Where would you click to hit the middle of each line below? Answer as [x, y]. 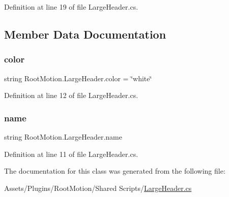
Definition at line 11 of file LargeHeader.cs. [71, 154]
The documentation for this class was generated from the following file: [115, 171]
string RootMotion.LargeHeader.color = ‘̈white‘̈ [78, 78]
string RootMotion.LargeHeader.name [63, 137]
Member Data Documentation [85, 34]
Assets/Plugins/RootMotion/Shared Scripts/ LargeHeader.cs [98, 188]
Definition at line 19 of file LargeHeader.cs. [71, 7]
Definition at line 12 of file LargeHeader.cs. [71, 95]
